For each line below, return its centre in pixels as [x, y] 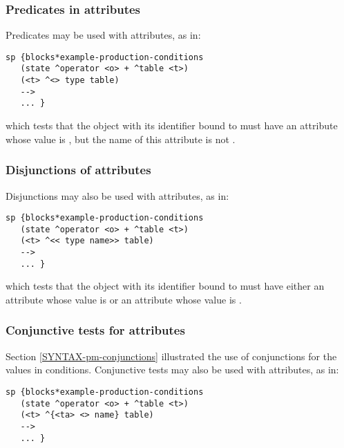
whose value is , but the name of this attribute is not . [121, 139]
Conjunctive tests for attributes [95, 330]
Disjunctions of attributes [78, 170]
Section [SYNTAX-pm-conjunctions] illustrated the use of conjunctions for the [171, 356]
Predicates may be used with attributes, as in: [103, 35]
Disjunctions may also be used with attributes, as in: [117, 195]
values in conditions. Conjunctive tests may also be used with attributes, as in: [172, 370]
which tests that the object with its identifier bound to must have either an [165, 286]
